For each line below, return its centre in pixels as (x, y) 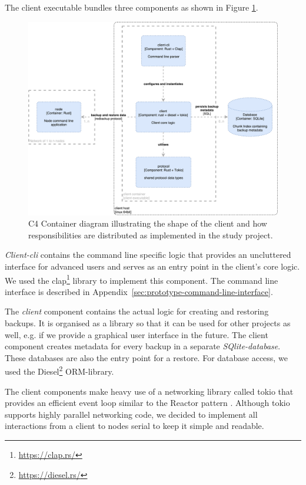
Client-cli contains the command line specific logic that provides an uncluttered (148, 255)
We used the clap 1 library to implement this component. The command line (142, 279)
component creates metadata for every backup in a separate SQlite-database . (143, 346)
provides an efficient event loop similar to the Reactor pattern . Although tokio (147, 403)
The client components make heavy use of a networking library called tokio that (149, 391)
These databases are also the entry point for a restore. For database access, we (146, 357)
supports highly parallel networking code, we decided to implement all (131, 414)
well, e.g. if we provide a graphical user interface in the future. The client (137, 334)
